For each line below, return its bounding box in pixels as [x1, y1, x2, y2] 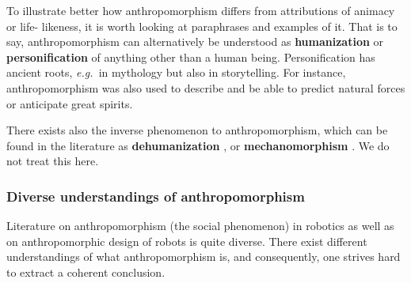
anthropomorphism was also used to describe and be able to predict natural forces [6, 79, 405, 96]
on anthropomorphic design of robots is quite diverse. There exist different [6, 232, 367, 249]
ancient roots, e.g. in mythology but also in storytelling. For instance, [6, 64, 346, 81]
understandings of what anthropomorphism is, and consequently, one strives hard [6, 248, 401, 265]
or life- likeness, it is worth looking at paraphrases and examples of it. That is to [6, 17, 398, 34]
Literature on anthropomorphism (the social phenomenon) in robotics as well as [6, 217, 394, 234]
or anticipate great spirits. [6, 95, 133, 111]
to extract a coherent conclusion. [6, 263, 166, 280]
